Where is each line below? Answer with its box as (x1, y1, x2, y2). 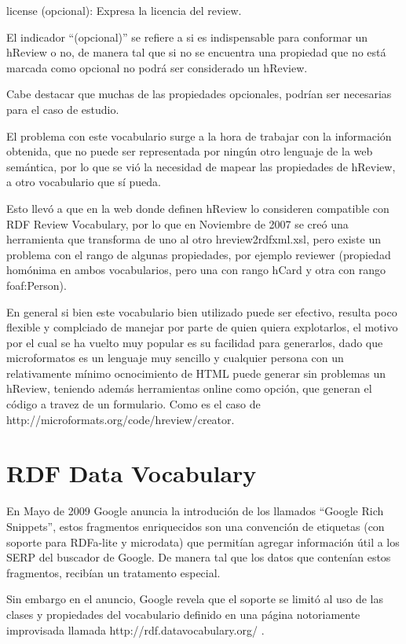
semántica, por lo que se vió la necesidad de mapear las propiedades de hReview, (6, 158, 396, 174)
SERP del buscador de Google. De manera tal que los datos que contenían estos (6, 549, 391, 565)
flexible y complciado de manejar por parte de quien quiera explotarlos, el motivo (6, 319, 398, 335)
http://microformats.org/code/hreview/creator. (6, 411, 235, 427)
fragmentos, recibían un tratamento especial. (6, 564, 221, 580)
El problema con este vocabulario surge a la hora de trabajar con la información (6, 127, 392, 144)
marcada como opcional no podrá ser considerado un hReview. (6, 59, 308, 75)
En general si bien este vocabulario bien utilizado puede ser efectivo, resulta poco (6, 303, 397, 320)
